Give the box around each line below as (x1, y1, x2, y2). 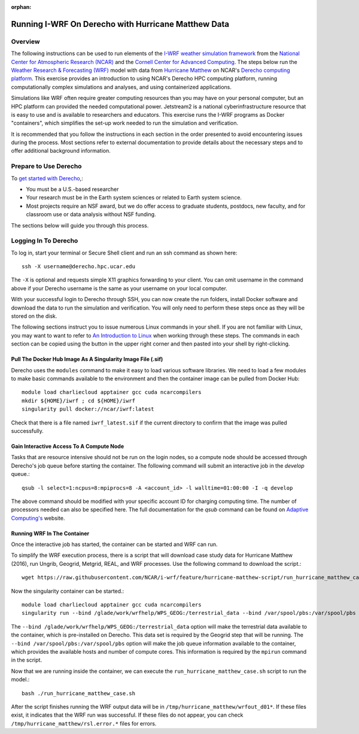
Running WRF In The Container (11, 530, 90, 537)
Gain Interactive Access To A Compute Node (11, 442, 124, 450)
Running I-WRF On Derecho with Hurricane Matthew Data (11, 19, 230, 29)
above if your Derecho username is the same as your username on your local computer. (11, 284, 227, 292)
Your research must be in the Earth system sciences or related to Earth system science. (26, 194, 242, 201)
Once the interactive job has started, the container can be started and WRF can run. (11, 541, 218, 548)
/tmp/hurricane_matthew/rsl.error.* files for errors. (11, 720, 157, 727)
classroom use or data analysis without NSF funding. (26, 211, 156, 218)
